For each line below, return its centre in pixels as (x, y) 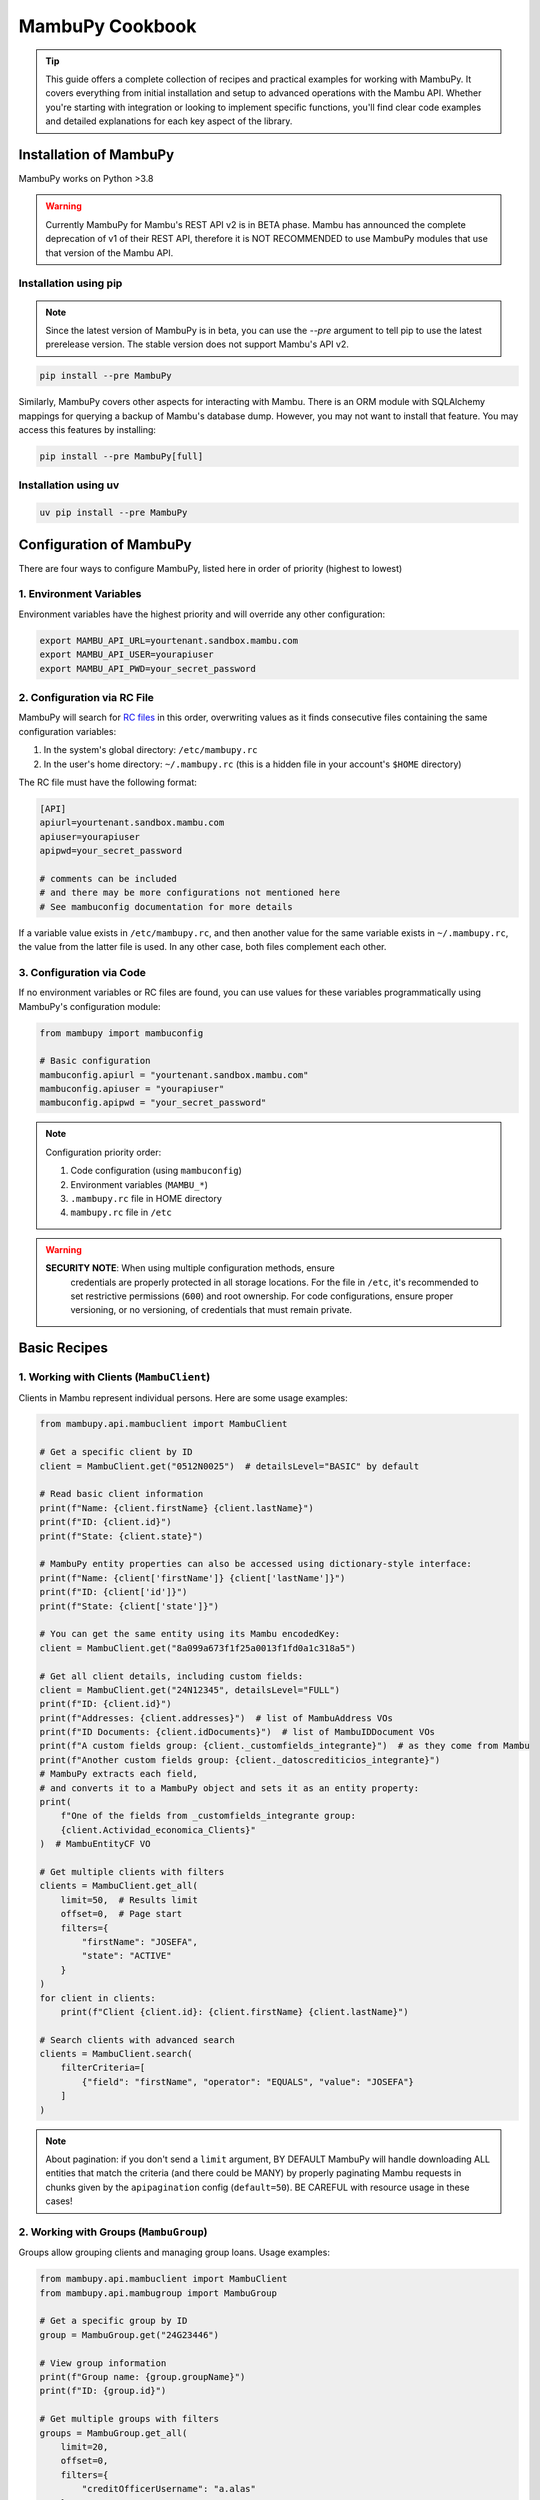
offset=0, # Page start (121, 1914)
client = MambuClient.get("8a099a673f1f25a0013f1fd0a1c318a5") (198, 1648)
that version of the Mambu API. (109, 252)
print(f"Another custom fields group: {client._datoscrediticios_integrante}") (240, 1759)
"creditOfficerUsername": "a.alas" (169, 2489)
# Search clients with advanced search (137, 2039)
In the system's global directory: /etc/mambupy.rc (151, 750)
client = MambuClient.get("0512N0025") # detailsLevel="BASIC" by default (229, 1466)
